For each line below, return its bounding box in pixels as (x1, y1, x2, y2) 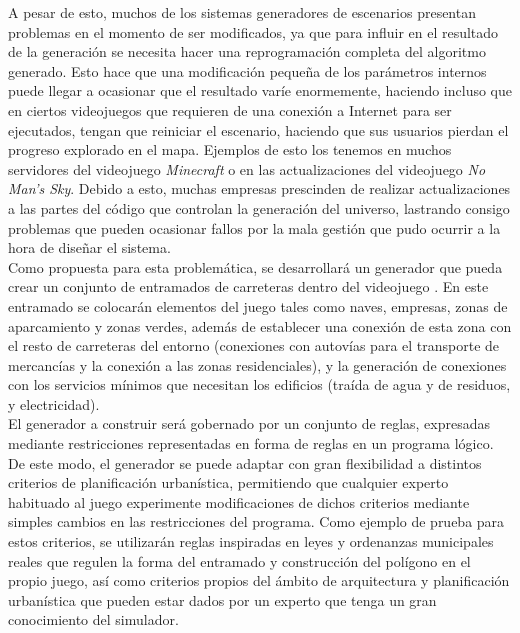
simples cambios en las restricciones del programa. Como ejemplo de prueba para (8, 511, 505, 532)
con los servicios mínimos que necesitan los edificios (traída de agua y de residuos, (8, 374, 511, 395)
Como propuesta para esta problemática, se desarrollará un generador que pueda (8, 256, 503, 277)
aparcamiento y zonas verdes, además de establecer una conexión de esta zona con (8, 315, 512, 336)
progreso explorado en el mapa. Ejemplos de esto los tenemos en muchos (8, 139, 452, 160)
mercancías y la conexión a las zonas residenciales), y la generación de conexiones (8, 354, 507, 375)
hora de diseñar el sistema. (8, 237, 171, 258)
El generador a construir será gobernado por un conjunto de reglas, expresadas (8, 413, 491, 434)
